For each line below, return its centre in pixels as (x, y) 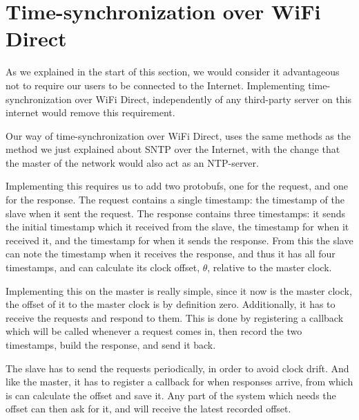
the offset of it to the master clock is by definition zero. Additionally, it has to (171, 304)
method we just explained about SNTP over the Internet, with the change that (173, 149)
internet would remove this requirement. (90, 112)
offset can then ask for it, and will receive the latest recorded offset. (148, 409)
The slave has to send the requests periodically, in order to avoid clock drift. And (177, 368)
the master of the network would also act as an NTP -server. (132, 162)
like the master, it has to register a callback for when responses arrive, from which (179, 382)
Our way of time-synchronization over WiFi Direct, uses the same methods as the (178, 135)
